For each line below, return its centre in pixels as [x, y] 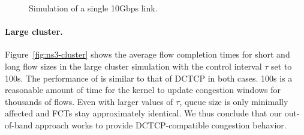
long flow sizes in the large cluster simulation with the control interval [133, 66]
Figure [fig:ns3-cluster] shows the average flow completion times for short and [148, 54]
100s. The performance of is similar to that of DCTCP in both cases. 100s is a [149, 78]
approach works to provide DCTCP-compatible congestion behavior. [161, 124]
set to [282, 66]
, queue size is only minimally [234, 101]
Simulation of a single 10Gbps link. [93, 8]
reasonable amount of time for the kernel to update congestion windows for [143, 90]
